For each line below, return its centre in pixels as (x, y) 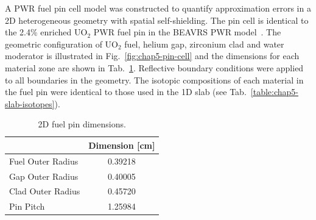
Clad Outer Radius (45, 191)
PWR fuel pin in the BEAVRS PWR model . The (187, 32)
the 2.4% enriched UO (46, 32)
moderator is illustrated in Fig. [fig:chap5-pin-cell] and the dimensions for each (152, 56)
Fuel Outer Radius (44, 161)
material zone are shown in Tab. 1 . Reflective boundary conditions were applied (154, 67)
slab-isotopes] (30, 103)
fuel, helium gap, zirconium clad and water (204, 44)
